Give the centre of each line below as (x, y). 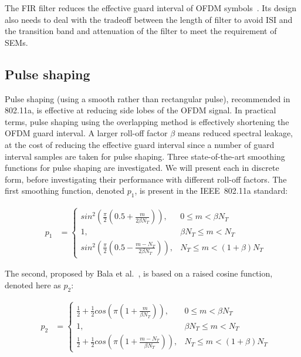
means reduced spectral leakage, (235, 133)
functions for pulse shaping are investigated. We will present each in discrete (142, 168)
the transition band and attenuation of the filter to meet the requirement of (141, 31)
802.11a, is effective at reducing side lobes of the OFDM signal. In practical (141, 110)
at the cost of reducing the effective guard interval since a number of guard (140, 144)
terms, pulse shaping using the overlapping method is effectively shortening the (147, 121)
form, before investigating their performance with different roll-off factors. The (146, 179)
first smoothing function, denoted (65, 191)
